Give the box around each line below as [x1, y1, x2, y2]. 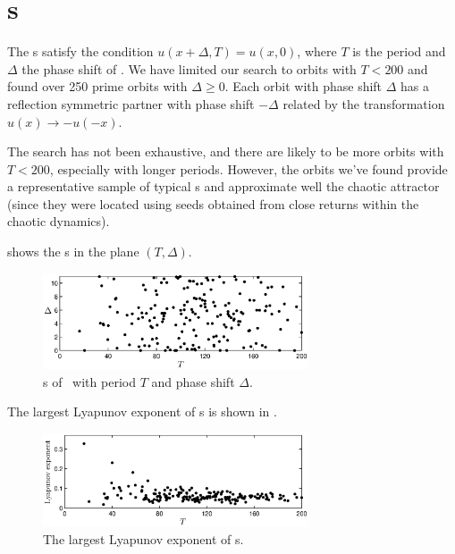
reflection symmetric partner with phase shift [7, 94, 255, 113]
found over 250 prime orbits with [7, 77, 188, 96]
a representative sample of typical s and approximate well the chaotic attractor [7, 177, 440, 196]
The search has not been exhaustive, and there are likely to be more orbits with [7, 142, 444, 161]
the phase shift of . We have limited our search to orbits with [21, 59, 357, 78]
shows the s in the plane [7, 242, 139, 261]
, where [297, 42, 337, 61]
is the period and [352, 42, 446, 61]
